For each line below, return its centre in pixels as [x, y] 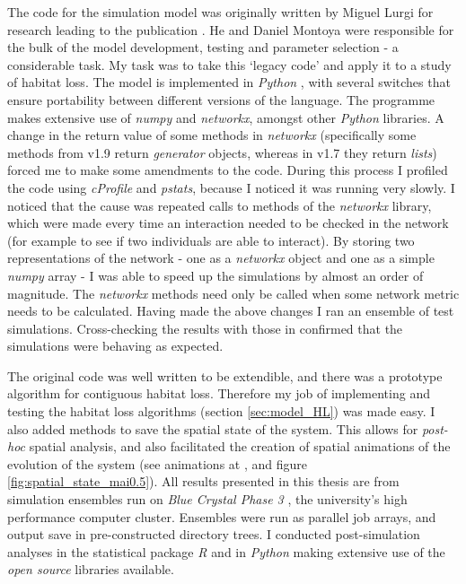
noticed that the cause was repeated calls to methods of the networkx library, [220, 205]
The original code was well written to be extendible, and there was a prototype [225, 375]
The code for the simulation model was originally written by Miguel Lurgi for [220, 12]
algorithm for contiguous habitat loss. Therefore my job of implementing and [219, 393]
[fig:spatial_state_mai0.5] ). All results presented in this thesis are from [203, 481]
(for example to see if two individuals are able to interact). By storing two [211, 240]
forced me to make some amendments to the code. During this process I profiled [228, 170]
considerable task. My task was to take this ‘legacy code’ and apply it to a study [229, 64]
